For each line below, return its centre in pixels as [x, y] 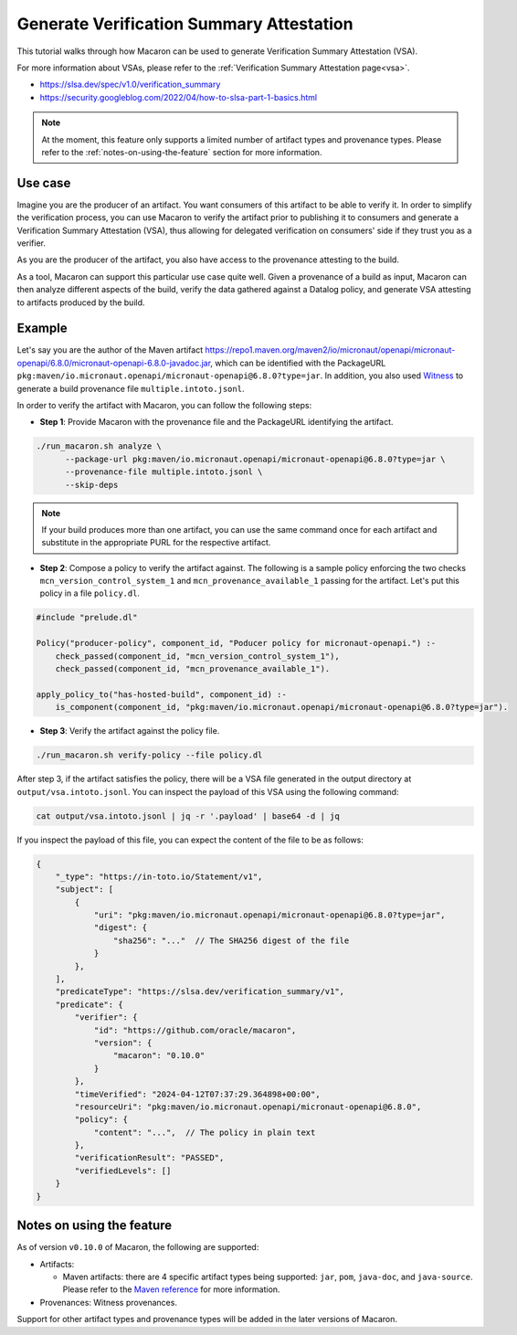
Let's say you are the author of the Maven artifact [110, 350]
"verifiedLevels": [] [123, 1171]
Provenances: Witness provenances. [109, 1302]
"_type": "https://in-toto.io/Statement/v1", [159, 876]
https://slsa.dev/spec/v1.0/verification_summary [130, 85]
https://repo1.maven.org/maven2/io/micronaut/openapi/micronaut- [330, 350]
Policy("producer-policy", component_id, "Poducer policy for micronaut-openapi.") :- [236, 643]
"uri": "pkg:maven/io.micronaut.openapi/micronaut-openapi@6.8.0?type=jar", [270, 915]
